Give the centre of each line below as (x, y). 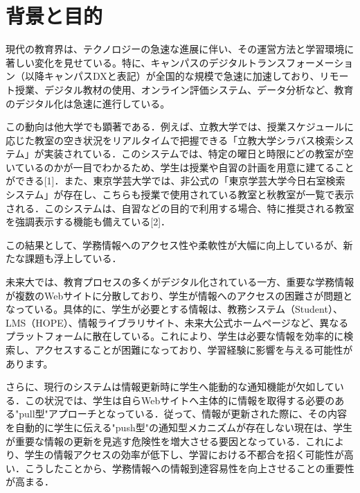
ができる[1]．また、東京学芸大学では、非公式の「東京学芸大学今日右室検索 (175, 181)
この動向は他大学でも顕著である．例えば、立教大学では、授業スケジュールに (180, 127)
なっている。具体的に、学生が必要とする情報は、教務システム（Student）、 (174, 309)
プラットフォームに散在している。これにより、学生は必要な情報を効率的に (175, 336)
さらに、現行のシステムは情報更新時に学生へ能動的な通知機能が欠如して (170, 387)
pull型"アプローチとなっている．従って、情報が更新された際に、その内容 (183, 414)
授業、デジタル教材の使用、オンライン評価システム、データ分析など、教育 (184, 89)
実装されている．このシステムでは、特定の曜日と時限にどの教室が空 (199, 154)
